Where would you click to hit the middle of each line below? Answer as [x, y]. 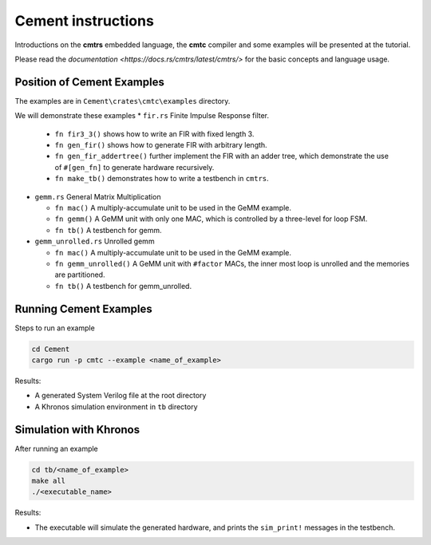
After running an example [57, 448]
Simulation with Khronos [77, 430]
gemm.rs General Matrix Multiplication [98, 196]
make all [49, 481]
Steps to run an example [55, 328]
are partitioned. [80, 274]
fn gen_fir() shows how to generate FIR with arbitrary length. [161, 145]
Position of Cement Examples [90, 82]
